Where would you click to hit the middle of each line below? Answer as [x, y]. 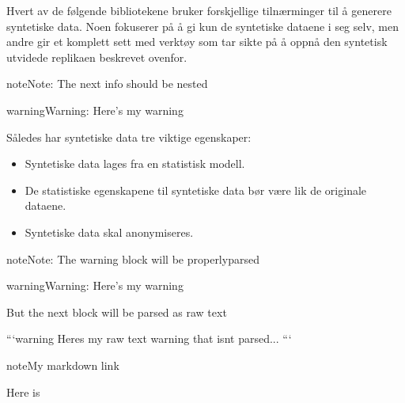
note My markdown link [63, 365]
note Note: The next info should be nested [107, 84]
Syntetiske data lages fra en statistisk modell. [135, 163]
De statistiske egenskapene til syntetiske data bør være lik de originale [196, 190]
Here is [23, 392]
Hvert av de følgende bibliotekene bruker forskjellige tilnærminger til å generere [199, 10]
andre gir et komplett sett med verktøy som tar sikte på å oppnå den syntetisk [197, 42]
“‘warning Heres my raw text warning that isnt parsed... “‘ [149, 338]
